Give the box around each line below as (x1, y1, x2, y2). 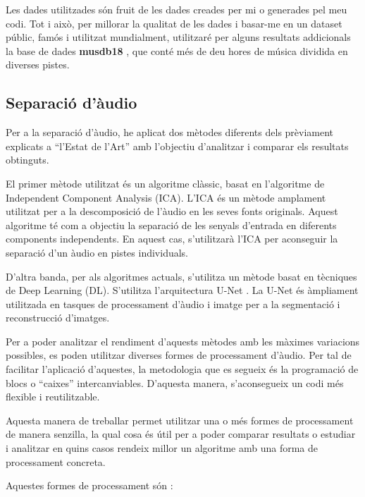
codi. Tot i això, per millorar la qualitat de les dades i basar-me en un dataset (6, 16, 342, 30)
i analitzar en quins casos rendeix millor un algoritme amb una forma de (6, 441, 318, 455)
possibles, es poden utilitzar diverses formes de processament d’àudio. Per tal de (6, 348, 352, 362)
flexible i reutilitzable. (6, 389, 100, 404)
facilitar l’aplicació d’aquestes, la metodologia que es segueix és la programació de (6, 362, 359, 376)
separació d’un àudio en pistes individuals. (6, 245, 188, 259)
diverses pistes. (6, 57, 70, 72)
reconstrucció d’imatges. (6, 310, 110, 325)
